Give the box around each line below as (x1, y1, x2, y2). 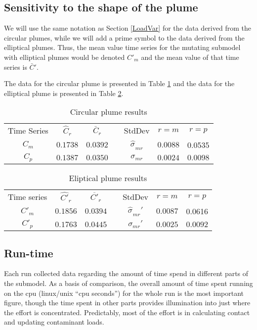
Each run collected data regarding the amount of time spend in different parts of (4, 268, 249, 279)
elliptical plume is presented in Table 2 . (4, 88, 124, 98)
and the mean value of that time (141, 51, 239, 62)
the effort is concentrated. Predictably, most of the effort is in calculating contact (4, 307, 250, 317)
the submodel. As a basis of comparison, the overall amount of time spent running (4, 278, 253, 288)
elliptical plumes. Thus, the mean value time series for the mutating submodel (4, 42, 241, 52)
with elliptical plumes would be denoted (4, 51, 125, 62)
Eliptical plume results (69, 172, 147, 184)
